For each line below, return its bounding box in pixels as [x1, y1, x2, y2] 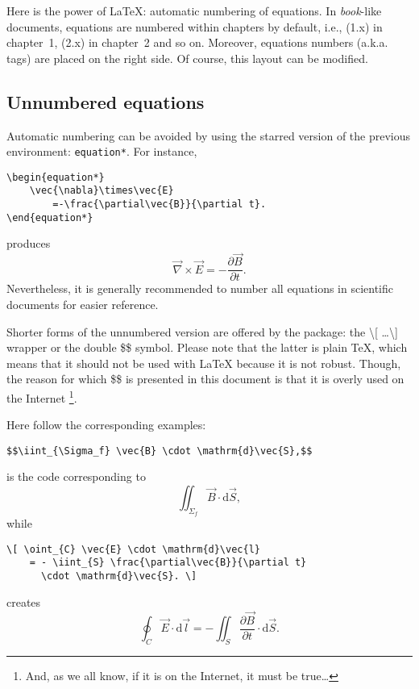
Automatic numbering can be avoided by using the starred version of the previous [6, 127, 411, 144]
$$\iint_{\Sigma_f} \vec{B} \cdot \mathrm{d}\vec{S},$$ [6, 445, 313, 457]
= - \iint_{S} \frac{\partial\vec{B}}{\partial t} [29, 557, 307, 569]
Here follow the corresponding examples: [6, 416, 206, 433]
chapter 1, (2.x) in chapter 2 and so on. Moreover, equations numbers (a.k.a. [6, 34, 388, 51]
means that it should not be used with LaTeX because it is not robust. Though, [6, 354, 401, 371]
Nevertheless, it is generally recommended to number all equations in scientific [6, 280, 394, 297]
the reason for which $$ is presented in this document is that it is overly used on [6, 370, 404, 387]
